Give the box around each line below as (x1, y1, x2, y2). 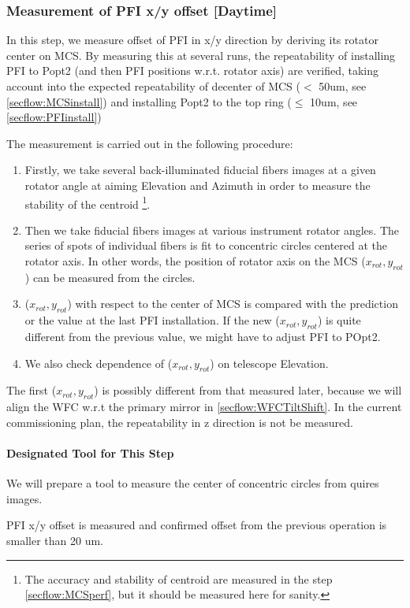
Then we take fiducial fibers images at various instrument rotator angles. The (24, 221, 400, 238)
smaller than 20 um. (6, 532, 104, 548)
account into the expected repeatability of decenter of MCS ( (6, 78, 301, 94)
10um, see (310, 93, 358, 109)
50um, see (319, 78, 367, 94)
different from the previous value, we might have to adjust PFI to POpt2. (24, 328, 381, 344)
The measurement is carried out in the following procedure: (6, 135, 293, 151)
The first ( (6, 382, 57, 399)
